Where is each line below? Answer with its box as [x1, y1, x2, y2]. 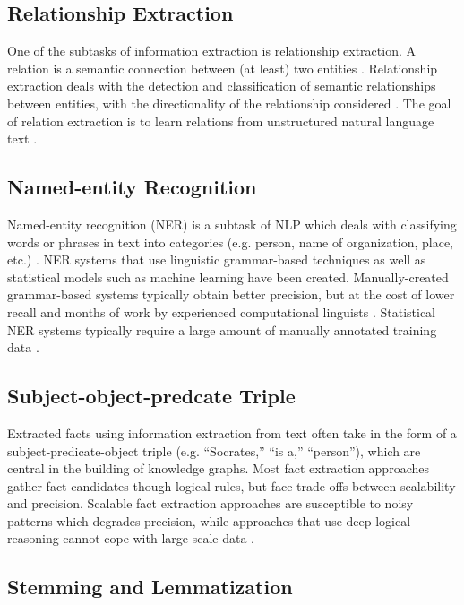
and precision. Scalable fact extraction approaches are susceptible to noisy [7, 494, 414, 513]
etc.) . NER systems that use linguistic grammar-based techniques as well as [7, 250, 426, 269]
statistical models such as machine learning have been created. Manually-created [7, 267, 449, 286]
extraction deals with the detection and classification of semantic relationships [7, 76, 436, 95]
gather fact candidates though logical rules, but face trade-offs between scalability [7, 476, 456, 495]
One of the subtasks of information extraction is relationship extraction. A [7, 41, 416, 60]
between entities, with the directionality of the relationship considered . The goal [7, 93, 451, 112]
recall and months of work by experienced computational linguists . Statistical [7, 302, 436, 321]
